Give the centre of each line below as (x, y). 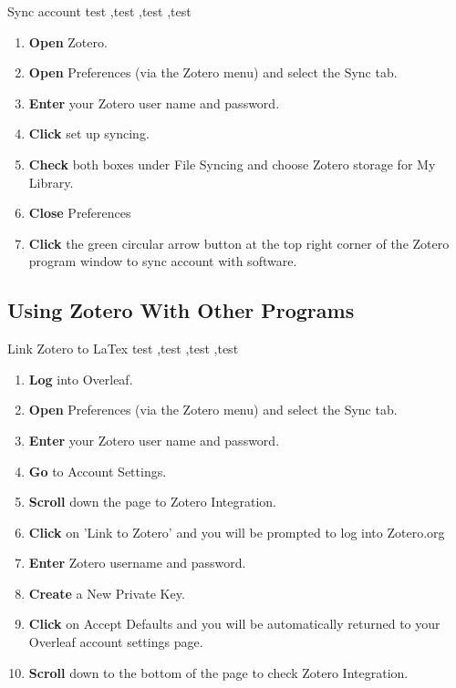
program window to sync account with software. (163, 261)
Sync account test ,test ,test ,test (99, 11)
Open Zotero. (68, 41)
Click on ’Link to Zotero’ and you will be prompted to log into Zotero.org (237, 532)
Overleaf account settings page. (116, 642)
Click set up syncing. (89, 133)
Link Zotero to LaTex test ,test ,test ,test (123, 349)
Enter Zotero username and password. (137, 563)
